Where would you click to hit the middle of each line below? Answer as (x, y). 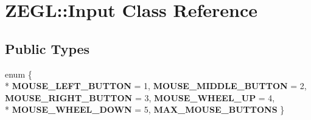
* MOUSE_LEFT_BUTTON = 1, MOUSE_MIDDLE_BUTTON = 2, (156, 86)
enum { (19, 74)
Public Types (47, 48)
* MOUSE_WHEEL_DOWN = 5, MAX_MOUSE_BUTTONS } (145, 109)
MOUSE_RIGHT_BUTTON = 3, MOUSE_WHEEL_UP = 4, (140, 97)
